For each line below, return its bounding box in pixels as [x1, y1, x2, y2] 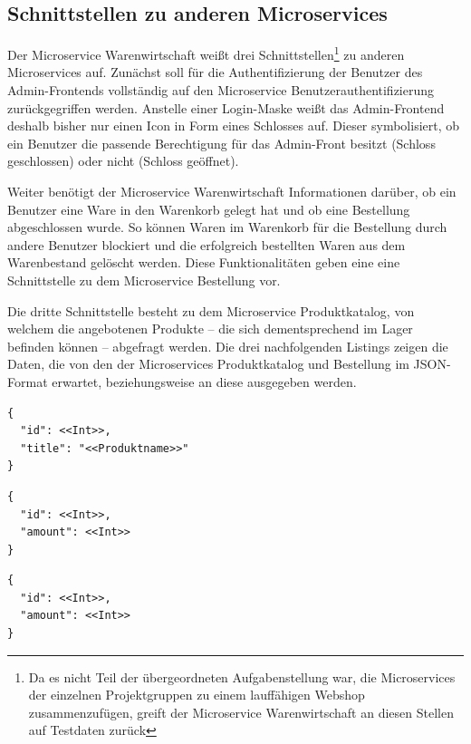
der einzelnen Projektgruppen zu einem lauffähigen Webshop [28, 685, 365, 704]
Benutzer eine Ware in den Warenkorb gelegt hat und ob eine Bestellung [7, 199, 410, 218]
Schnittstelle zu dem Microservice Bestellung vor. [7, 270, 281, 289]
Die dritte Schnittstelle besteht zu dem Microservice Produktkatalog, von [7, 301, 415, 320]
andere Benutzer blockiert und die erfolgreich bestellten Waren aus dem [7, 235, 406, 254]
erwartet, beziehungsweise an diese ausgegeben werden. [52, 372, 357, 391]
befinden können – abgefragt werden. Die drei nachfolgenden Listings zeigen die [7, 336, 448, 355]
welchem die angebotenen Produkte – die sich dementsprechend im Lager [7, 319, 413, 338]
